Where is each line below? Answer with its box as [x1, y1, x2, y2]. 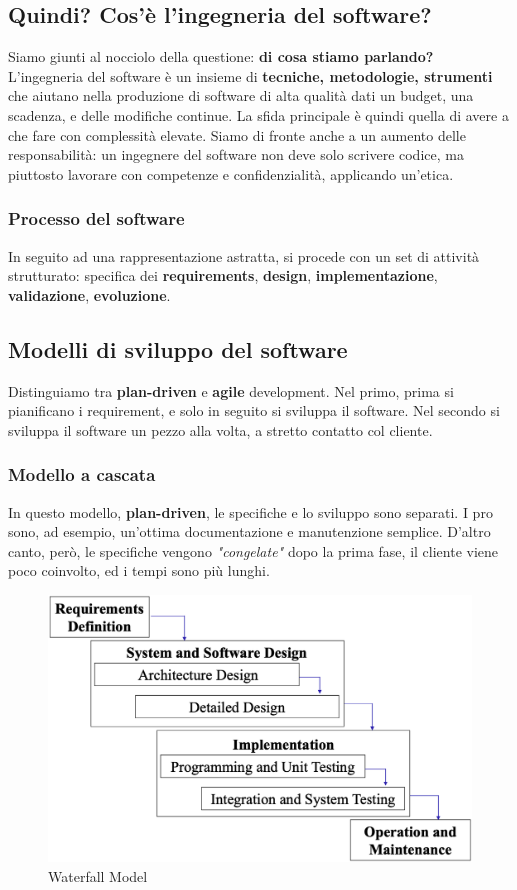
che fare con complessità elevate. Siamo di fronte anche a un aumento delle [8, 124, 466, 145]
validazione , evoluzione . [8, 284, 171, 305]
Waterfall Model [48, 865, 148, 886]
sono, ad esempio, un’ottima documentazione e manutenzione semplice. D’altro [8, 521, 491, 542]
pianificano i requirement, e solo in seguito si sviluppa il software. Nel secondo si [8, 400, 500, 421]
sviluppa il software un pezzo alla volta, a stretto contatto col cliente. [8, 419, 433, 440]
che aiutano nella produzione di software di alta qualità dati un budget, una [8, 85, 474, 106]
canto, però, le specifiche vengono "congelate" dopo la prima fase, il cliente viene [8, 540, 499, 561]
